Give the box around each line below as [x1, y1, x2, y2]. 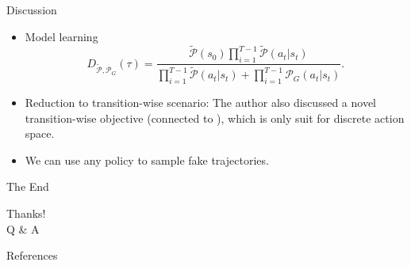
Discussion [6, 2, 57, 17]
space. [25, 125, 55, 142]
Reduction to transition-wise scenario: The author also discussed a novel [25, 94, 377, 111]
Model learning [25, 28, 98, 44]
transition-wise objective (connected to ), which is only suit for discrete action [25, 109, 405, 126]
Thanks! [6, 205, 46, 222]
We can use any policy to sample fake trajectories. [25, 151, 269, 168]
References [6, 247, 58, 264]
